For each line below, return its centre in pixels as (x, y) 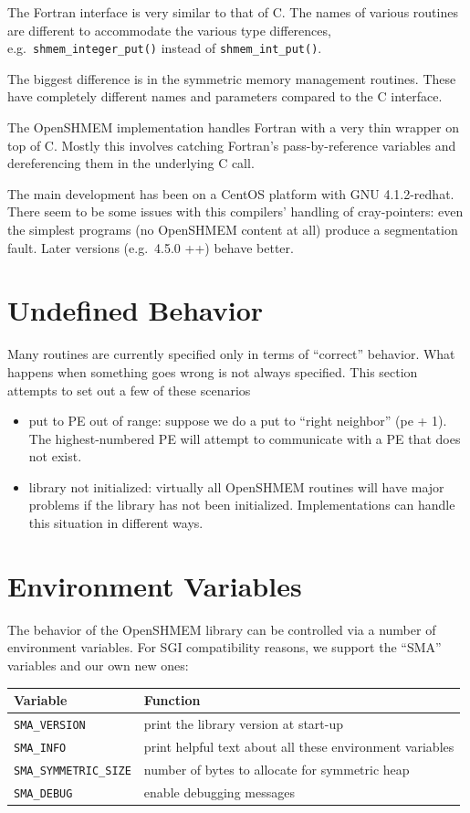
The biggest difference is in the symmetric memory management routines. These (232, 78)
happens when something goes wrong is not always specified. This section (213, 371)
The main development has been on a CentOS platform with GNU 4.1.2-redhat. (231, 193)
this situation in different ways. (116, 523)
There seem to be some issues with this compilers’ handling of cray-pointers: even (235, 211)
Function (172, 700)
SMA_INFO (40, 748)
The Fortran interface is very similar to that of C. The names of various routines (233, 12)
